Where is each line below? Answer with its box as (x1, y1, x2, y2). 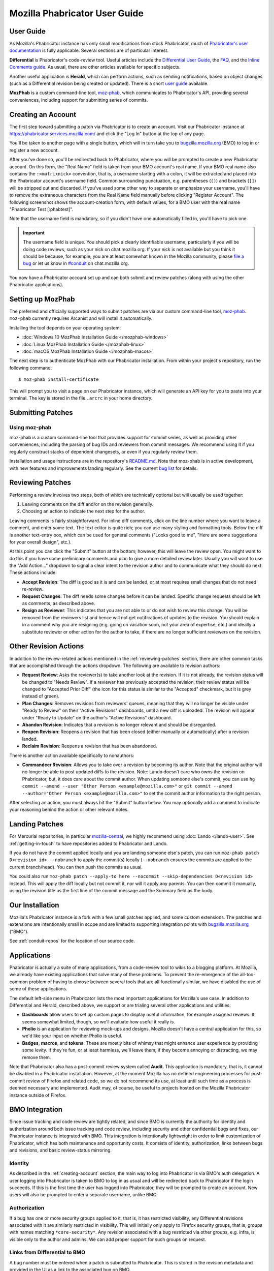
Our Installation (9, 900, 59, 910)
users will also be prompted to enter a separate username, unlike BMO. (9, 1192, 158, 1198)
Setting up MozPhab (9, 295, 75, 304)
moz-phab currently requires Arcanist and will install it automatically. (9, 315, 153, 321)
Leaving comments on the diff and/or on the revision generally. (22, 501, 154, 507)
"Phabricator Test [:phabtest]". (9, 206, 74, 212)
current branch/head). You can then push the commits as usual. (9, 864, 143, 870)
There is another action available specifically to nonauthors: (9, 752, 134, 759)
